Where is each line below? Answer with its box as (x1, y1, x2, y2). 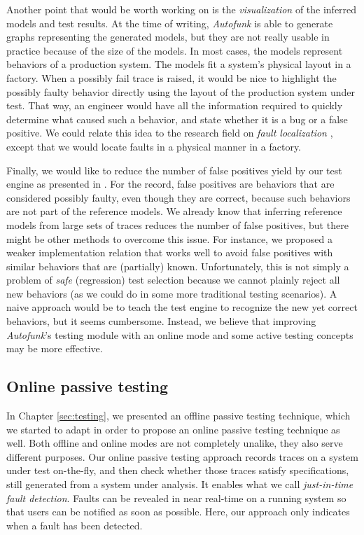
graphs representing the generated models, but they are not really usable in (6, 29, 330, 44)
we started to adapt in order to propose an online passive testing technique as (6, 422, 340, 436)
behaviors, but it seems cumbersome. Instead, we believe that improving (6, 314, 316, 328)
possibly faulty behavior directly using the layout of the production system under (6, 84, 355, 99)
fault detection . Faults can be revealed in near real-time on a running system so (6, 490, 346, 505)
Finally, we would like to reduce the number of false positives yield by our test (6, 162, 342, 177)
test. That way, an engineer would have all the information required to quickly (6, 98, 343, 113)
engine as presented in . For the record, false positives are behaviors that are (6, 176, 335, 191)
